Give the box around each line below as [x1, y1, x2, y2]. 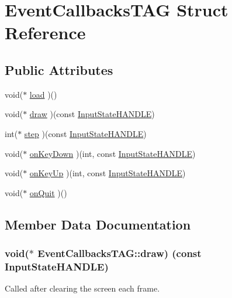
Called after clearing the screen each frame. [5, 282, 160, 294]
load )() [29, 88, 57, 100]
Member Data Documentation [5, 215, 191, 233]
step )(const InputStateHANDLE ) [24, 127, 147, 139]
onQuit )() [29, 186, 67, 198]
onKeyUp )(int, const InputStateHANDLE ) [29, 167, 186, 179]
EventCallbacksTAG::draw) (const [37, 246, 202, 261]
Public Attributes [5, 60, 113, 78]
